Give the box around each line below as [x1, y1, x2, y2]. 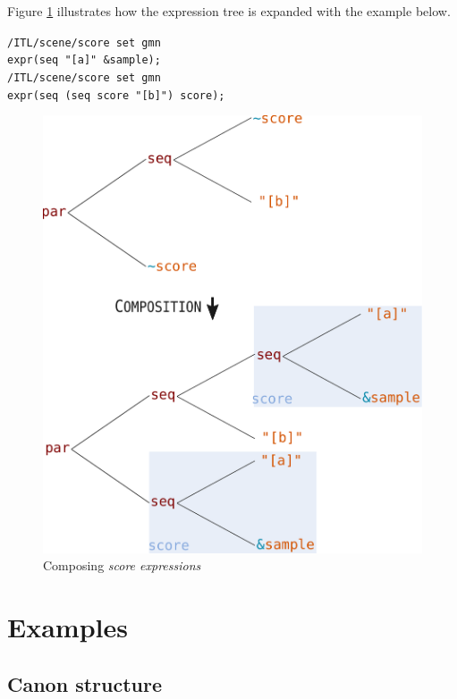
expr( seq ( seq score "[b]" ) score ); [7, 88, 225, 102]
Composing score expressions [43, 556, 201, 575]
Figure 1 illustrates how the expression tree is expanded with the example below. [7, 2, 451, 20]
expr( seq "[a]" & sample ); [7, 54, 161, 67]
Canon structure [7, 670, 162, 697]
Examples [7, 609, 128, 645]
